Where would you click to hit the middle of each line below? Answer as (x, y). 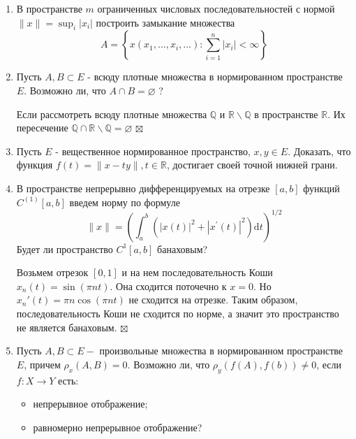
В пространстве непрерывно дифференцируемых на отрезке (143, 188)
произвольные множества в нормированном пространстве (221, 351)
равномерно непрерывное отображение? (118, 427)
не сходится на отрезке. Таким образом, (213, 300)
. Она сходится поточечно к (168, 286)
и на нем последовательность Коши (197, 272)
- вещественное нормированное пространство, (153, 151)
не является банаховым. (67, 327)
